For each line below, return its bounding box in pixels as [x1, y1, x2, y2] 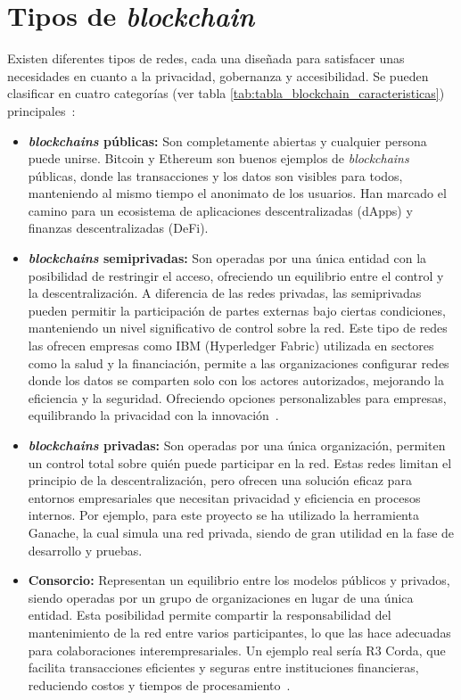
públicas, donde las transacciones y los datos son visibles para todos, [28, 166, 403, 185]
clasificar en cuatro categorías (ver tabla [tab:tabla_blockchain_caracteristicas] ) [7, 84, 445, 103]
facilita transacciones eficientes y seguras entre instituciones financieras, [28, 658, 419, 677]
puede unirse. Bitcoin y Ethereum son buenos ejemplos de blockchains [28, 149, 409, 168]
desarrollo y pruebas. [28, 540, 143, 559]
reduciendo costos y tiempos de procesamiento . [28, 675, 291, 694]
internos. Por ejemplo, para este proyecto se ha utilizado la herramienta [28, 506, 419, 524]
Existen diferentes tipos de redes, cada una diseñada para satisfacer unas [7, 49, 405, 68]
